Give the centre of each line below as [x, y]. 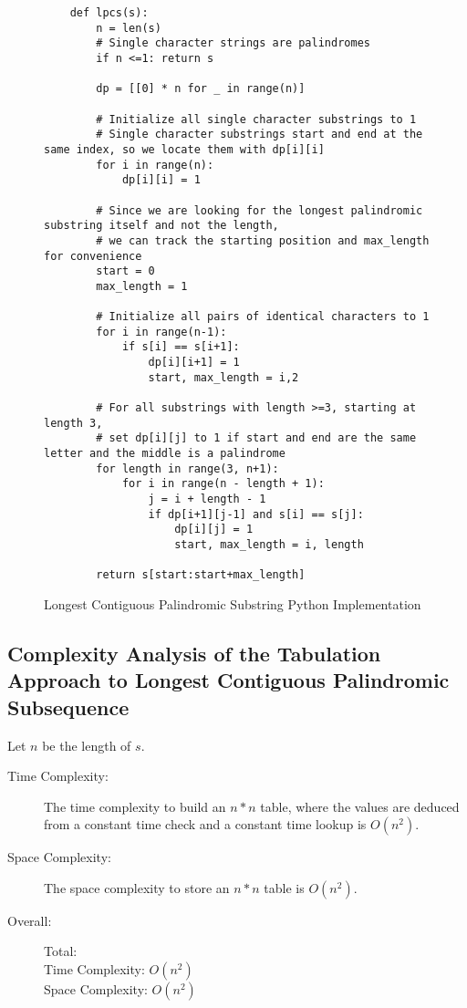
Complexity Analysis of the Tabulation [194, 653]
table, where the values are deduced [360, 806]
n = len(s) [129, 28]
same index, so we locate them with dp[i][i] [184, 149]
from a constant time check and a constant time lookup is [205, 824]
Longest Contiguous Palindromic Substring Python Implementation [233, 603]
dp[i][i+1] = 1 [194, 363]
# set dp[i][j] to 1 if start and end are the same [256, 438]
